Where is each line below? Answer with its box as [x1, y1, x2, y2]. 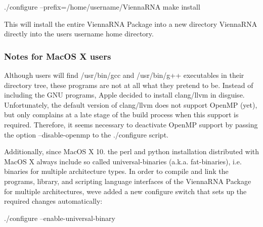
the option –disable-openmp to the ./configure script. [4, 129, 168, 140]
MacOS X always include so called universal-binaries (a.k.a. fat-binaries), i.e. [4, 156, 242, 166]
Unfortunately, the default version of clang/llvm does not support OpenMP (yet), [4, 99, 257, 110]
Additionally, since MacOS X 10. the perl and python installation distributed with [4, 146, 259, 157]
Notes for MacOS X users [4, 50, 111, 62]
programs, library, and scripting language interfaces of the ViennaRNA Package [4, 175, 251, 186]
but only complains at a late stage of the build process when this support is [4, 109, 239, 120]
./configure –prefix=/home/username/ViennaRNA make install [4, 2, 200, 12]
